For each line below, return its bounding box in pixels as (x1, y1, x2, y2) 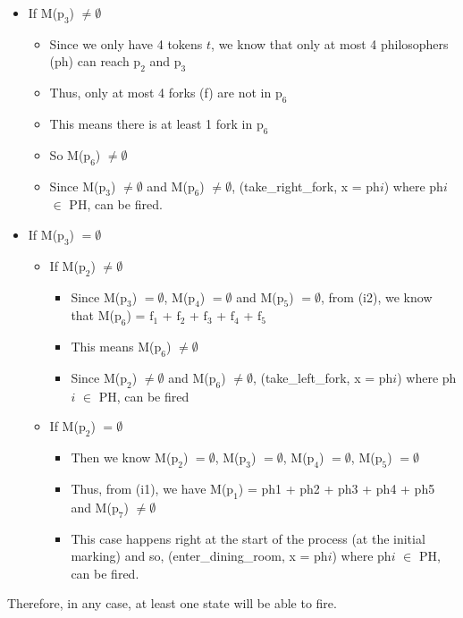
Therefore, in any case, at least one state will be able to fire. (7, 594, 337, 613)
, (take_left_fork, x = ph (252, 368, 393, 386)
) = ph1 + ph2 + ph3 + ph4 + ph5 (238, 478, 435, 497)
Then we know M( (71, 448, 172, 467)
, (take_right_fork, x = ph (231, 176, 380, 195)
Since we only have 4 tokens (49, 34, 203, 53)
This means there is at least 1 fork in (49, 114, 253, 132)
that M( (71, 306, 115, 325)
